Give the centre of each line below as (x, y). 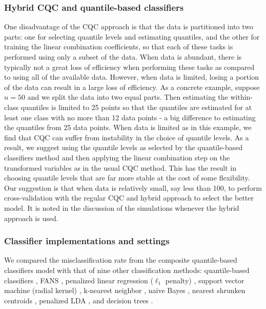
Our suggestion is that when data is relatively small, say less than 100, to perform (133, 187)
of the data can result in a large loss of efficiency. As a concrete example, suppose (132, 87)
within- (242, 97)
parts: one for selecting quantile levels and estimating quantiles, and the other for (132, 36)
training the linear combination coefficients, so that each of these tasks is (119, 47)
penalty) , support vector (205, 280)
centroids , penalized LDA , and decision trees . (79, 300)
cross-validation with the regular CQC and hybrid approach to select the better (129, 198)
